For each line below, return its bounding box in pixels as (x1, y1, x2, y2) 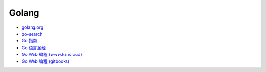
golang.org (21, 24, 44, 30)
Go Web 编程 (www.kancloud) (21, 52, 82, 57)
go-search (21, 31, 43, 36)
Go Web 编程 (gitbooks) (21, 58, 70, 64)
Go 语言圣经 (21, 44, 46, 51)
